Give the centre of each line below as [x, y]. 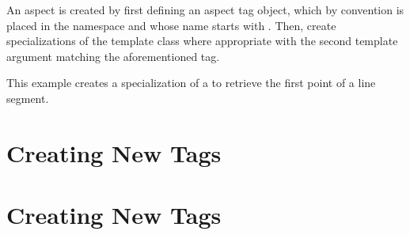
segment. [28, 98]
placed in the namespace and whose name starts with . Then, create [171, 25]
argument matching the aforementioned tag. [113, 56]
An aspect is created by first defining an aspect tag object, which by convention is [205, 9]
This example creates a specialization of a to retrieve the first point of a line [191, 83]
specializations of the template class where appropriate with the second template [202, 41]
